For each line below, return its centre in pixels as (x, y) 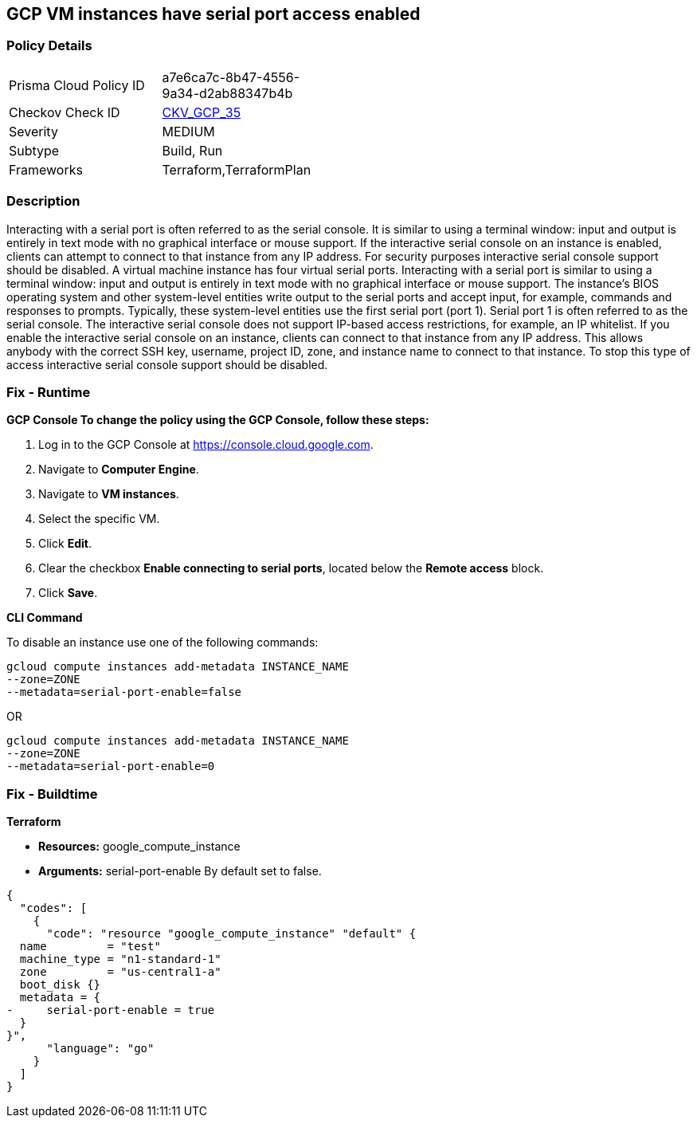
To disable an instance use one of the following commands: (163, 643)
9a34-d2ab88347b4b (227, 93)
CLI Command (45, 618)
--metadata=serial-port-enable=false (124, 692)
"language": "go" (100, 1049)
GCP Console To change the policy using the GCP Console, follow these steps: (218, 420)
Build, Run (192, 150)
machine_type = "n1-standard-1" (120, 959)
